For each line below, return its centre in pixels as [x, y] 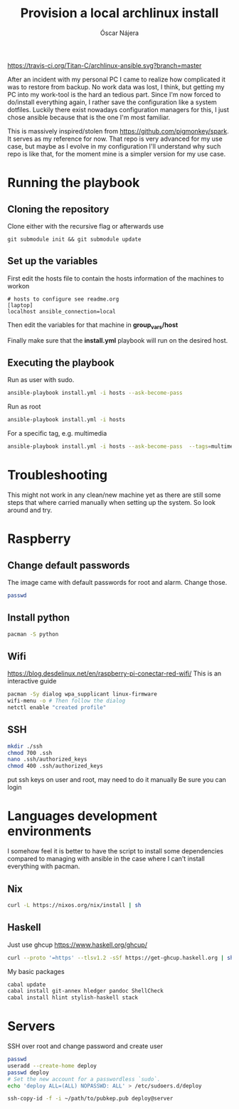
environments [49, 832]
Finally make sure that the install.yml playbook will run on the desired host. [118, 340]
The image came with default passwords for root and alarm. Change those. [117, 582]
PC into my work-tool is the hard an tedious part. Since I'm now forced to [114, 94]
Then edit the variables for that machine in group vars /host [93, 325]
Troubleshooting [58, 475]
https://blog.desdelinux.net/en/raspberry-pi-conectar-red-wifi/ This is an [115, 673]
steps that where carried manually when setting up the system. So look [111, 502]
